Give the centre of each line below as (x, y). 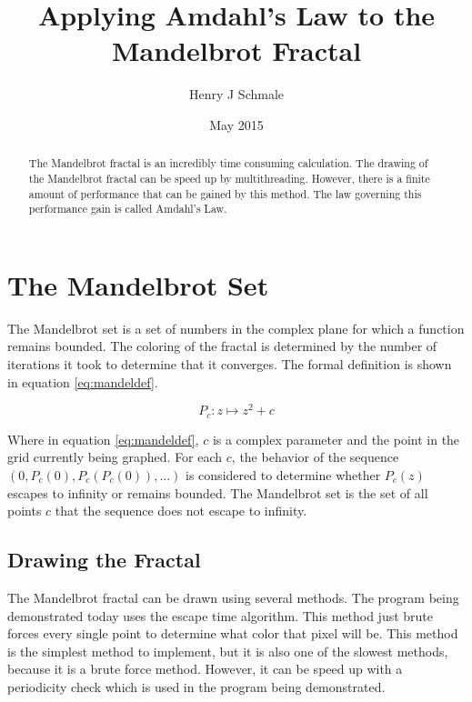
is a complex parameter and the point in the (336, 439)
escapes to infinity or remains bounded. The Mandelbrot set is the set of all (218, 492)
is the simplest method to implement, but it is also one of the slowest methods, (228, 651)
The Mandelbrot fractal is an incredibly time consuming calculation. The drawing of (228, 163)
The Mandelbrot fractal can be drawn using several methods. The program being (233, 597)
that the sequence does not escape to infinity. (181, 511)
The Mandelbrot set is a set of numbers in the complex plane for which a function (236, 328)
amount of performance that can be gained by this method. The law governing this (225, 193)
